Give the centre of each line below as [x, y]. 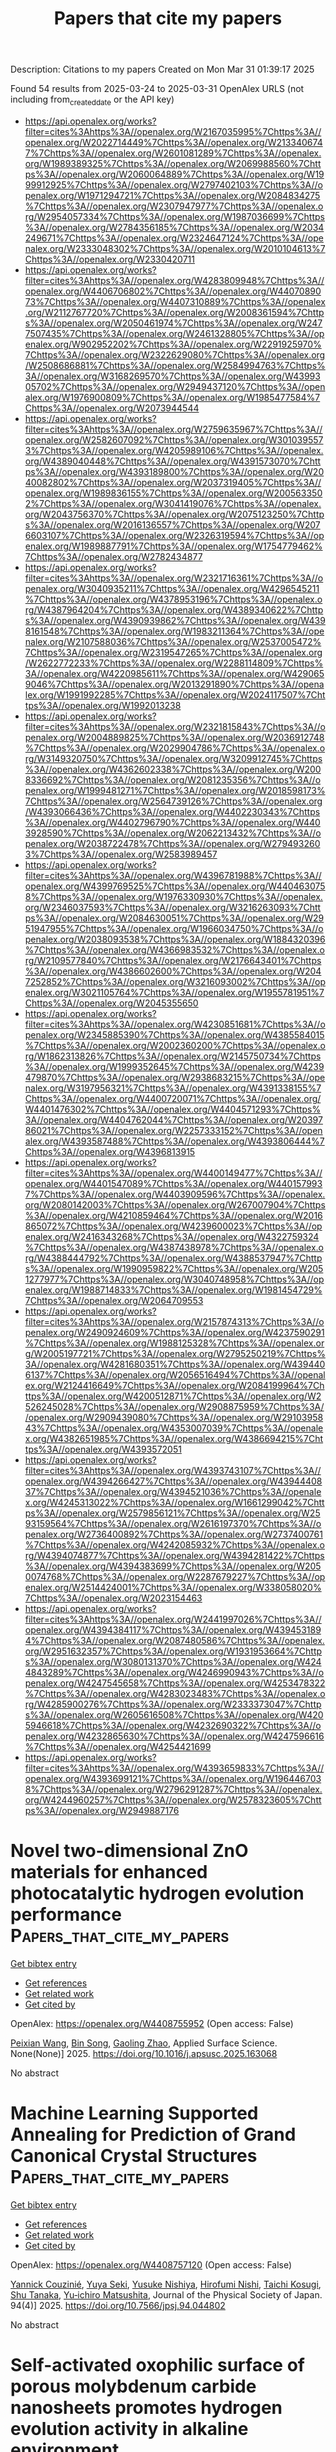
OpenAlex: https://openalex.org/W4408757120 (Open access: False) [151, 2264]
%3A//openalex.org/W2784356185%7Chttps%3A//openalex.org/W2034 [174, 227]
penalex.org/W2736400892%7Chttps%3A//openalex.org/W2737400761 [173, 1534]
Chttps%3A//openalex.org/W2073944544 [112, 408]
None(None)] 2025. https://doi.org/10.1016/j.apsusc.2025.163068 [144, 2053]
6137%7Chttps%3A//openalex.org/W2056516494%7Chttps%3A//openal [175, 1374]
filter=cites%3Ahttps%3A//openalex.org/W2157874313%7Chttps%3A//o [174, 1321]
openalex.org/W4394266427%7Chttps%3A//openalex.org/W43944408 [173, 1481]
